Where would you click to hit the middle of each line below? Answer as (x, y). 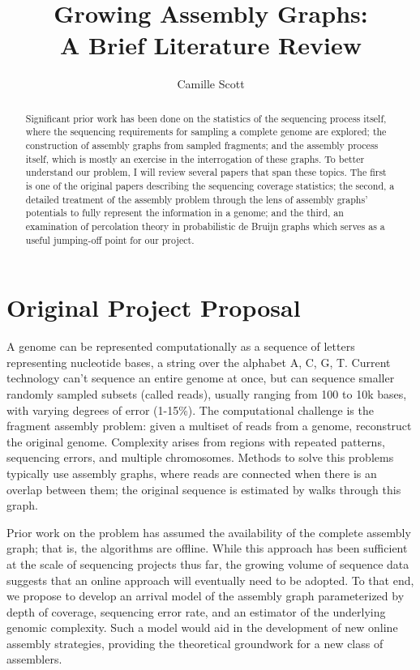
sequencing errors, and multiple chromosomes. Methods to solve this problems (200, 457)
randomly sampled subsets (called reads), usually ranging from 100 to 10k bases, (207, 393)
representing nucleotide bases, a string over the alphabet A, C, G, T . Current (199, 362)
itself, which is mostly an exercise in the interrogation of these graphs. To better (195, 158)
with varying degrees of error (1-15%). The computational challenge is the (190, 410)
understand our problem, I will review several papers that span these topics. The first (206, 172)
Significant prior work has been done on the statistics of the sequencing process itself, (206, 118)
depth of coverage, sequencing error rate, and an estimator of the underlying (196, 611)
